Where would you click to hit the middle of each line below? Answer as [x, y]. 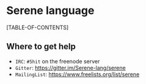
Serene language [50, 11]
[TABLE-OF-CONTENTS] [38, 27]
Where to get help [41, 47]
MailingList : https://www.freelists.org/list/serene [77, 74]
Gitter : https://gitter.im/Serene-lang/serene [71, 68]
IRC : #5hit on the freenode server [57, 61]
